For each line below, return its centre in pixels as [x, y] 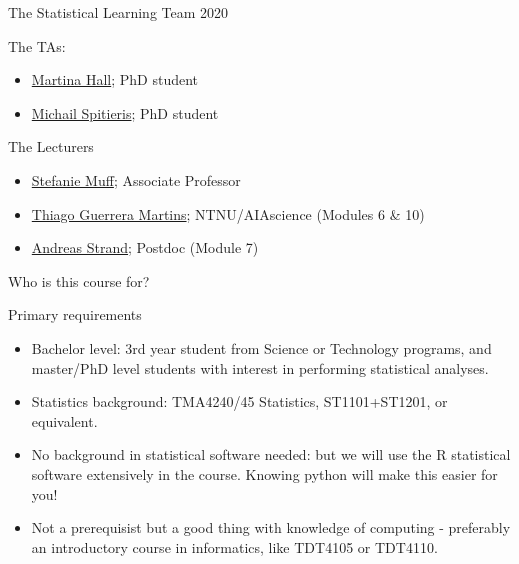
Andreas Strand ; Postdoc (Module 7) [145, 247]
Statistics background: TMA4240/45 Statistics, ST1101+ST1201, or [239, 401]
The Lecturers [51, 146]
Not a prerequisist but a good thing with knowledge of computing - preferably [271, 527]
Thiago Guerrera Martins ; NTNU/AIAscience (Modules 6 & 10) [228, 213]
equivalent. [64, 420]
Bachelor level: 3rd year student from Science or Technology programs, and [261, 347]
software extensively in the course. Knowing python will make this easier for [264, 473]
